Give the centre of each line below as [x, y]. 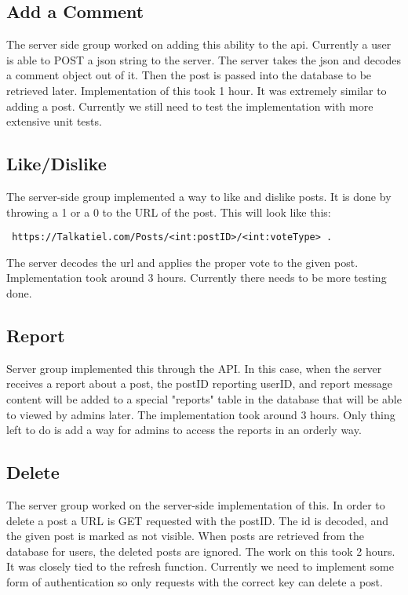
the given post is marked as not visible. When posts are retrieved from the [186, 536]
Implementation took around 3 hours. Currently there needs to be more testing [197, 277]
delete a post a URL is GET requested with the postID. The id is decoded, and [197, 520]
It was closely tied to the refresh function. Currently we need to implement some [200, 566]
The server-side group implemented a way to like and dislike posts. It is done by [199, 196]
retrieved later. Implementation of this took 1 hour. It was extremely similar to [197, 90]
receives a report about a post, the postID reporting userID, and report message [199, 383]
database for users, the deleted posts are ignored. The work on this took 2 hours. [201, 551]
